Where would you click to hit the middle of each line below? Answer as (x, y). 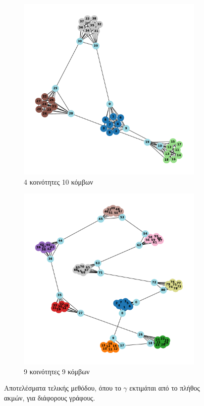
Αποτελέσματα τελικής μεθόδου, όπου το (63, 388)
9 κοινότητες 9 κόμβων (57, 371)
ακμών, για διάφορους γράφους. (50, 397)
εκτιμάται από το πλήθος (165, 388)
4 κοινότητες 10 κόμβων (58, 181)
